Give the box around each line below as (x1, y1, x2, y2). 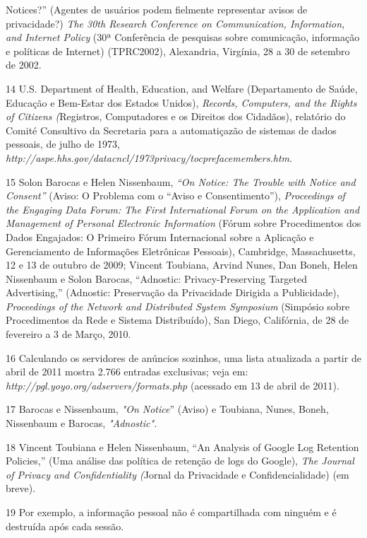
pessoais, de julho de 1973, (6, 136, 121, 151)
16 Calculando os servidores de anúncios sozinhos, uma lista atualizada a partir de (6, 350, 361, 365)
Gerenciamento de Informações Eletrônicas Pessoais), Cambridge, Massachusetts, (6, 243, 356, 258)
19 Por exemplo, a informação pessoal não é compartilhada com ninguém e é (6, 505, 337, 519)
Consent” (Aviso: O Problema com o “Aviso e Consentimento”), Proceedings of (6, 188, 345, 203)
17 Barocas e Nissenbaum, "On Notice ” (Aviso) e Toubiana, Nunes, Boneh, (6, 402, 329, 416)
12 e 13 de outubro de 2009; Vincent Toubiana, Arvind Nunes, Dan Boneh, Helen (6, 257, 358, 272)
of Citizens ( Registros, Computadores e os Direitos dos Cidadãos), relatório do (6, 109, 346, 124)
